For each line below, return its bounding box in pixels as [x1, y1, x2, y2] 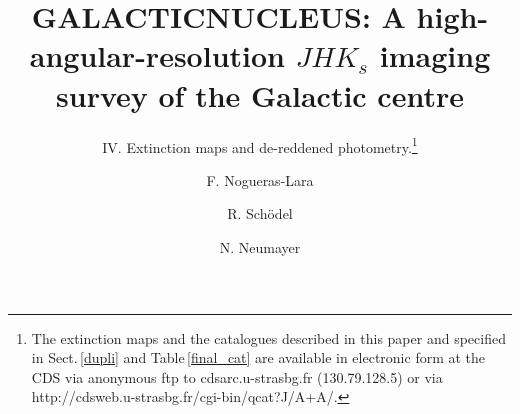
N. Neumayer [219, 236, 301, 257]
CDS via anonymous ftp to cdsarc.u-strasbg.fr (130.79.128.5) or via [31, 366, 443, 387]
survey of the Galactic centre [56, 74, 464, 115]
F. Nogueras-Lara [206, 169, 314, 190]
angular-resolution [29, 35, 285, 76]
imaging [379, 35, 491, 76]
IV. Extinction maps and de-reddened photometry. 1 [102, 133, 418, 157]
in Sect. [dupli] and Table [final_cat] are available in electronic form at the [31, 347, 486, 368]
